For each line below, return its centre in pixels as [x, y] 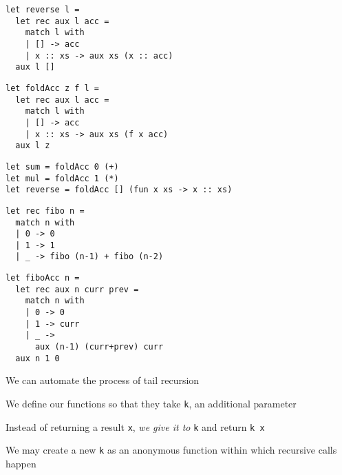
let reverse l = [43, 10]
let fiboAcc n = [43, 278]
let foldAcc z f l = [53, 88]
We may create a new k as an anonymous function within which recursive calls [171, 450]
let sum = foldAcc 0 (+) [62, 166]
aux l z [33, 146]
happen [21, 463]
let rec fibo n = [45, 211]
